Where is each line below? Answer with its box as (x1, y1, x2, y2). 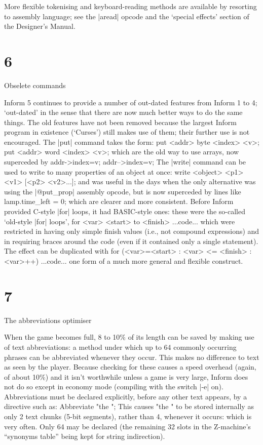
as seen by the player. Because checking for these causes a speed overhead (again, (4, 361, 256, 372)
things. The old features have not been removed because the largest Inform (4, 116, 237, 127)
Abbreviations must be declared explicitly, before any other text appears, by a (4, 391, 247, 401)
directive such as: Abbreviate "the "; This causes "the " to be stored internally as (4, 401, 254, 412)
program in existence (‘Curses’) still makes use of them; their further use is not (4, 127, 250, 137)
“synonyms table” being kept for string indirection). (4, 431, 165, 441)
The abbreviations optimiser (4, 314, 92, 325)
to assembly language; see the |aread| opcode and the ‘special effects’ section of (4, 11, 249, 21)
